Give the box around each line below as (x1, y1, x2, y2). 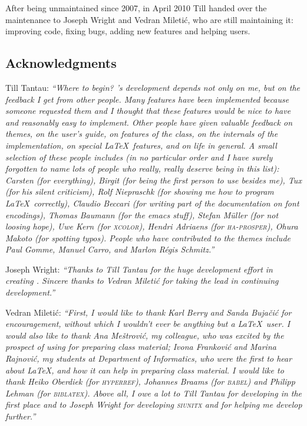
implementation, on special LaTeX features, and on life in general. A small (5, 139, 277, 151)
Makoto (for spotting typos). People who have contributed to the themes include (5, 231, 291, 244)
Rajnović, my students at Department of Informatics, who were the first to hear (5, 352, 292, 365)
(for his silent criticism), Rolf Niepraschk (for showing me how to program (5, 185, 274, 198)
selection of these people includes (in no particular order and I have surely (5, 150, 273, 163)
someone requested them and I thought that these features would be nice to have (5, 104, 291, 117)
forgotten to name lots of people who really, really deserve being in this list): (5, 162, 279, 175)
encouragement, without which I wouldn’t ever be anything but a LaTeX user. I (5, 317, 291, 330)
